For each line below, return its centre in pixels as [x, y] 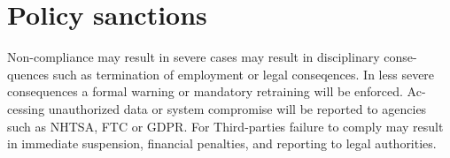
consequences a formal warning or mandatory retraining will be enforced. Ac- [217, 91]
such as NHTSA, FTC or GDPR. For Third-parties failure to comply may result [225, 126]
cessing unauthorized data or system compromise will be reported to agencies [217, 108]
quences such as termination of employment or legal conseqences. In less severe [221, 74]
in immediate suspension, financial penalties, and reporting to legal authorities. [222, 143]
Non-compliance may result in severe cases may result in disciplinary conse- [212, 57]
